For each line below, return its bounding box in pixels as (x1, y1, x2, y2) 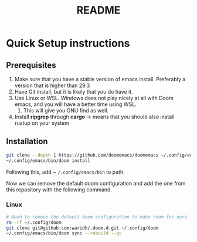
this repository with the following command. (6, 186, 113, 193)
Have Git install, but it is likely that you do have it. (14, 88, 133, 95)
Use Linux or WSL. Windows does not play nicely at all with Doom (14, 95, 174, 101)
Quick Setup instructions (6, 37, 130, 50)
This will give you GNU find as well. (23, 107, 109, 114)
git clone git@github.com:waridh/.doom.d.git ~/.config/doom (6, 225, 159, 231)
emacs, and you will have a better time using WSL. (14, 101, 137, 108)
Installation (6, 137, 48, 147)
